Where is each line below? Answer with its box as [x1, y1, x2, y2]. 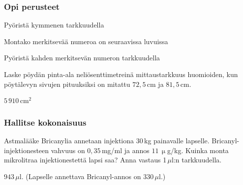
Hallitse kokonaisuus [4, 116, 87, 128]
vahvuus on [51, 145, 85, 155]
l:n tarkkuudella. [172, 155, 222, 165]
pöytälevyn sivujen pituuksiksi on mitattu [4, 79, 130, 89]
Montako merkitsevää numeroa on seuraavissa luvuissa [4, 36, 168, 46]
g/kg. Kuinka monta [167, 145, 229, 155]
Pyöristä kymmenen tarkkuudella [4, 20, 104, 30]
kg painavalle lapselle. [144, 135, 210, 145]
